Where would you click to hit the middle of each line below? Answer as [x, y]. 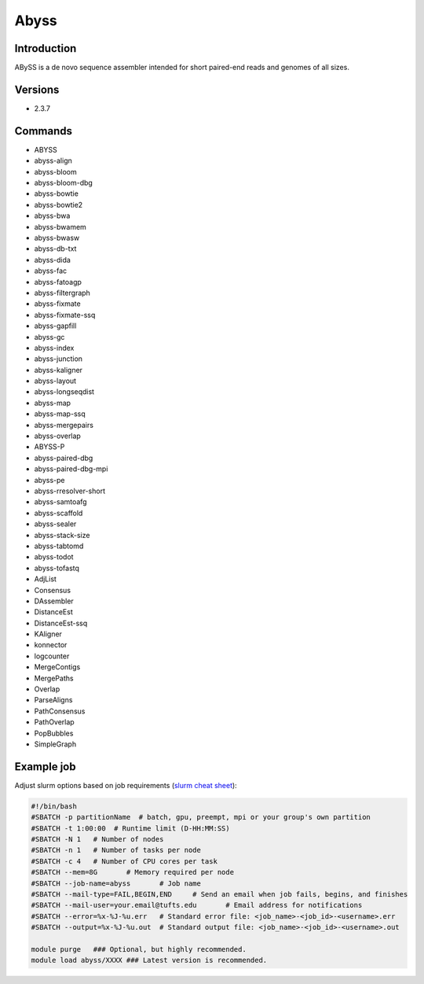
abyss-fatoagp [58, 282]
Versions [37, 89]
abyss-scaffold [58, 513]
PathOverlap [54, 722]
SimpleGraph [55, 744]
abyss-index [54, 348]
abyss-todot [54, 557]
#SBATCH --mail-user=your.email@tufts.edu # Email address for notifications [197, 905]
